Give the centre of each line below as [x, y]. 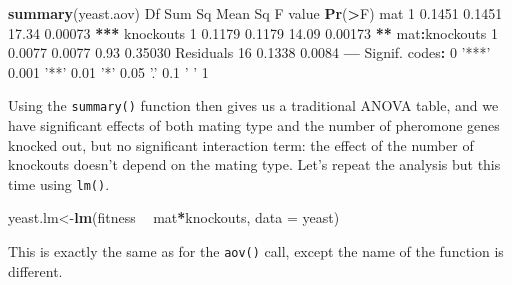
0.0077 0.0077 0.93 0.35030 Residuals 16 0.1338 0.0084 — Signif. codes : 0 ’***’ [249, 52]
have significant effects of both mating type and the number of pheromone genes [254, 125]
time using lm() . [59, 183]
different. [35, 270]
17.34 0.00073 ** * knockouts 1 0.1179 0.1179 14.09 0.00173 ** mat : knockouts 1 [253, 32]
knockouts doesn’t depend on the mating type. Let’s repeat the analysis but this [254, 164]
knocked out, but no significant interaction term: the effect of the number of [241, 144]
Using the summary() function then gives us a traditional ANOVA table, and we [253, 105]
